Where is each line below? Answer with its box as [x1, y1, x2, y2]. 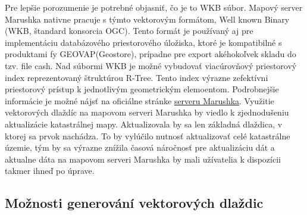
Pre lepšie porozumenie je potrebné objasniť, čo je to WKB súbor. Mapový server [5, 1, 303, 13]
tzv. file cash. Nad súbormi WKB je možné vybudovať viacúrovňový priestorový [5, 59, 297, 71]
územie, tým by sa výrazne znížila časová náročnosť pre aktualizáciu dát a [5, 141, 275, 154]
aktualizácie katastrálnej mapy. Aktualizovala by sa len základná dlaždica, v [5, 117, 283, 130]
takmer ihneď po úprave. [5, 164, 95, 177]
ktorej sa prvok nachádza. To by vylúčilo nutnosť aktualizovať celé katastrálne [5, 129, 290, 142]
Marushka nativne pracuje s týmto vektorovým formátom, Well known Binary [5, 13, 290, 25]
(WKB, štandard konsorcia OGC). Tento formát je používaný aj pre [5, 24, 253, 37]
